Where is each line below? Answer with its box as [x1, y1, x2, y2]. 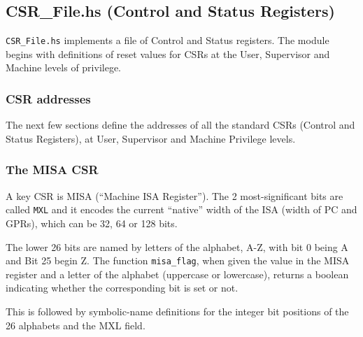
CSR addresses [6, 89, 91, 107]
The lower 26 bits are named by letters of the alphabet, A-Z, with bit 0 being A [6, 239, 348, 254]
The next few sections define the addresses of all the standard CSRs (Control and [6, 117, 355, 132]
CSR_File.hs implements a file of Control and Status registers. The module [6, 33, 329, 48]
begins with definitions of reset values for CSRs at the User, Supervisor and [6, 46, 330, 61]
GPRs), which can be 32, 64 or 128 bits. [6, 215, 178, 230]
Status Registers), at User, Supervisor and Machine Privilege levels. [6, 131, 296, 145]
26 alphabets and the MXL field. [6, 317, 145, 332]
